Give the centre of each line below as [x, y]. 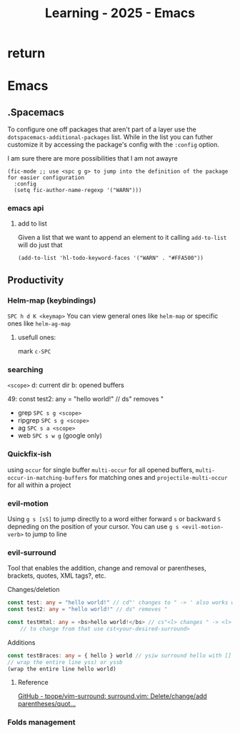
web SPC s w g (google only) [60, 436]
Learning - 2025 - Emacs [120, 13]
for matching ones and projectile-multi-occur [158, 477]
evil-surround [32, 553]
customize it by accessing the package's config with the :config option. [113, 145]
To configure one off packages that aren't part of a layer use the [102, 129]
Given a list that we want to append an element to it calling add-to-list [122, 238]
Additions [21, 642]
